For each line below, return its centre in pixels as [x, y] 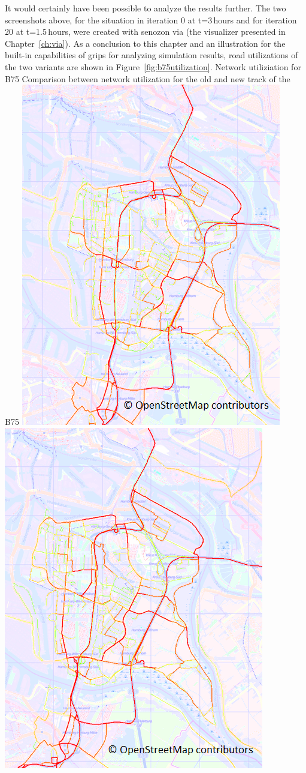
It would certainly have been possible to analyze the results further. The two [146, 8]
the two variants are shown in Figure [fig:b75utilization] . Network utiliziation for [153, 66]
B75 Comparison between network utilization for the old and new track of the [148, 78]
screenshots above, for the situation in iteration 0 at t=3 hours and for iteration [151, 20]
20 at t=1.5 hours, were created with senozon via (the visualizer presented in [145, 32]
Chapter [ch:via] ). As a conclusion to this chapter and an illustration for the [145, 43]
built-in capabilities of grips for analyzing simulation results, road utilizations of [152, 55]
